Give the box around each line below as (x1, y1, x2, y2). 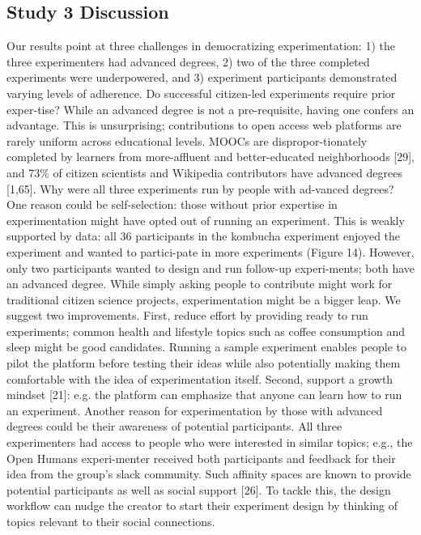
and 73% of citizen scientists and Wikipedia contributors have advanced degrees (6, 163, 402, 180)
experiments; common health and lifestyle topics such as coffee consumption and (6, 322, 406, 339)
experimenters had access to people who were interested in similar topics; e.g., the (6, 434, 413, 451)
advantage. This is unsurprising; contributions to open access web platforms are (6, 117, 402, 134)
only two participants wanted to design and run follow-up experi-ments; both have (6, 259, 415, 276)
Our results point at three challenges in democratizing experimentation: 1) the (6, 37, 395, 54)
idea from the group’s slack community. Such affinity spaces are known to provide (6, 465, 411, 482)
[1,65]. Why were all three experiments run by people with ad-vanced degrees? (6, 180, 394, 197)
